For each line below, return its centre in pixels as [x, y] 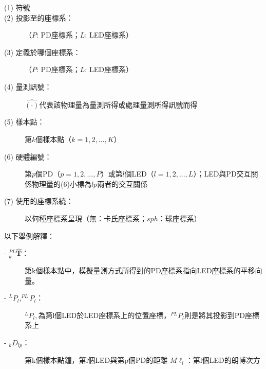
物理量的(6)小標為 [61, 183]
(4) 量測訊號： [28, 86]
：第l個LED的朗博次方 [223, 360]
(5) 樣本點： [24, 122]
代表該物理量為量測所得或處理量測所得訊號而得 [118, 104]
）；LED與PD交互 [222, 174]
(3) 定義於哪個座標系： [42, 52]
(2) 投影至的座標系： [39, 17]
